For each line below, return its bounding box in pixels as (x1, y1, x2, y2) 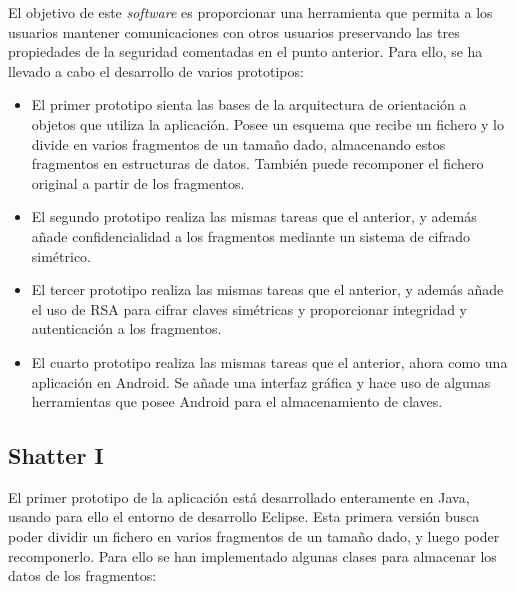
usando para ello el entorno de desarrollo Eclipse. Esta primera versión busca (8, 506, 480, 527)
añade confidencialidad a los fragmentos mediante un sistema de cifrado (31, 225, 471, 246)
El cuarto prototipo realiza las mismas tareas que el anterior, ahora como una (31, 351, 508, 372)
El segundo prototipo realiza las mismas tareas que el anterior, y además (31, 206, 477, 227)
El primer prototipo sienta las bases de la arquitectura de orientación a (31, 94, 467, 115)
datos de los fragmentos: (8, 565, 157, 586)
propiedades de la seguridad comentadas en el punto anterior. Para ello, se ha (8, 41, 483, 62)
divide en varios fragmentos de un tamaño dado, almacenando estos (31, 133, 446, 154)
